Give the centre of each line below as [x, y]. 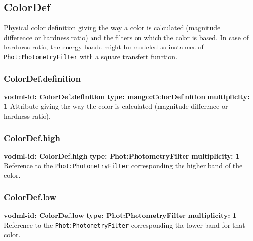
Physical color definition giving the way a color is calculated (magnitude [112, 28]
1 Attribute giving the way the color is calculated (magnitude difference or [116, 106]
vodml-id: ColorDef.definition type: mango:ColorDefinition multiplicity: [127, 96]
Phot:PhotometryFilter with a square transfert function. [91, 56]
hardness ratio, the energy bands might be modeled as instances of [104, 47]
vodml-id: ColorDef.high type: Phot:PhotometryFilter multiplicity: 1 [122, 156]
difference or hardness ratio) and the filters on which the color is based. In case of [126, 37]
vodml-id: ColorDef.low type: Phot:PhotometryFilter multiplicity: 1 [120, 215]
